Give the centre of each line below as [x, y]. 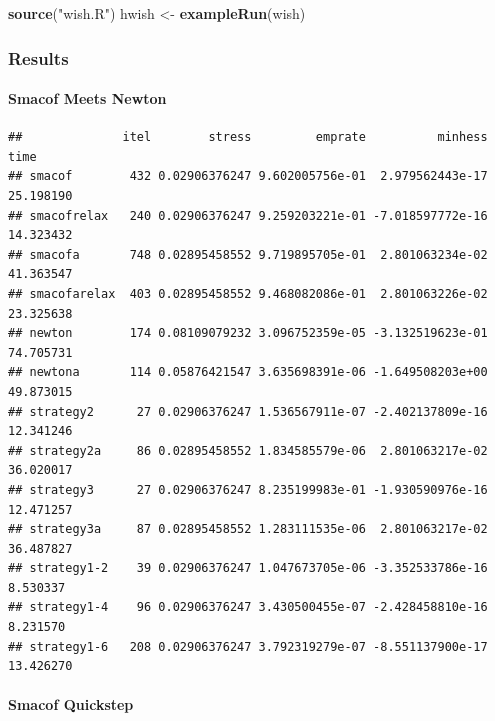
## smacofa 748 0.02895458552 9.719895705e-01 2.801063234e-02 [248, 254]
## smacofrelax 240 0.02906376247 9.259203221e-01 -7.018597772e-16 [248, 215]
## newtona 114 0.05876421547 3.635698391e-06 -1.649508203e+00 [248, 372]
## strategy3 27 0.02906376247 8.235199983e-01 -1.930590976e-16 [248, 489]
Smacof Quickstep [71, 704]
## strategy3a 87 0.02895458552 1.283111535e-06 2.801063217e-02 [248, 529]
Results [38, 57]
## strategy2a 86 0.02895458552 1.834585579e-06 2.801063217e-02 [248, 450]
